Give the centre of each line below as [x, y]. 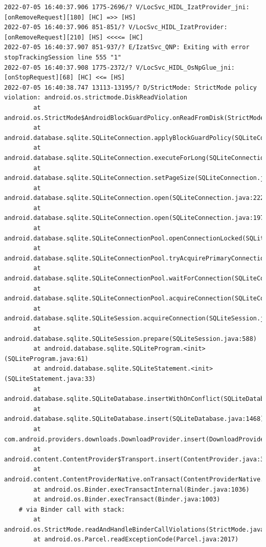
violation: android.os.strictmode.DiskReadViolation [96, 98]
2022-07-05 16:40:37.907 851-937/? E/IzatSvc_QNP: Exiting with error [127, 47]
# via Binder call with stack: [72, 509]
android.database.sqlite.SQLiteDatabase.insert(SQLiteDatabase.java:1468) [134, 419]
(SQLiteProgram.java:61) [46, 359]
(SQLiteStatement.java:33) [50, 379]
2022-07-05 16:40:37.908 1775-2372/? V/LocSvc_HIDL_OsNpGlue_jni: [120, 67]
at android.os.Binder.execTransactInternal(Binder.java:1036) [141, 489]
